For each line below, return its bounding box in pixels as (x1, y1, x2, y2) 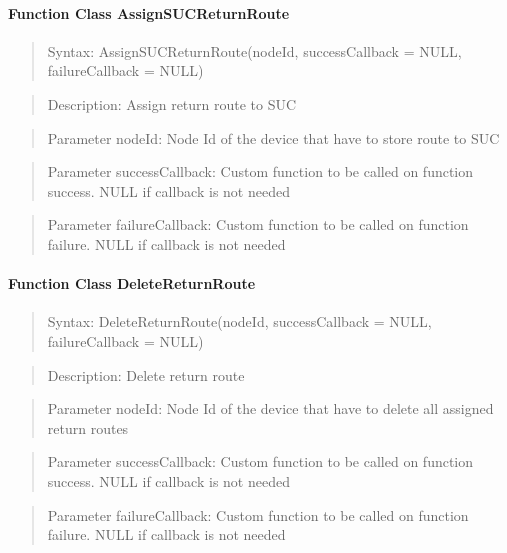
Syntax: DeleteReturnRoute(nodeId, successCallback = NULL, (47, 311, 432, 332)
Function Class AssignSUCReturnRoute (8, 2, 290, 23)
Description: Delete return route (47, 364, 245, 385)
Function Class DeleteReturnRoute (8, 273, 256, 294)
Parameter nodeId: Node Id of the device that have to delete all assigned (47, 398, 494, 419)
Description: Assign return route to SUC (47, 93, 297, 114)
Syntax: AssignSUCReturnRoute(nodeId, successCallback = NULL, (47, 40, 462, 61)
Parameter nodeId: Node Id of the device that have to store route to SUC (47, 127, 500, 148)
